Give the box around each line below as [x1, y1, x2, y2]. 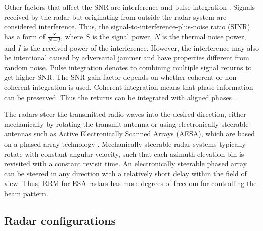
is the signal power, [92, 31, 152, 41]
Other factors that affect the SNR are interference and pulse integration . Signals [4, 2, 255, 12]
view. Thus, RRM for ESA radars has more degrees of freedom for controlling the [4, 178, 257, 189]
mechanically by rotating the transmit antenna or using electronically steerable [4, 118, 249, 129]
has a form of [4, 31, 46, 41]
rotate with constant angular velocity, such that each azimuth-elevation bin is [4, 148, 244, 159]
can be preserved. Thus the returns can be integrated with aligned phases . [4, 91, 236, 102]
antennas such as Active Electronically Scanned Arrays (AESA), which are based [4, 128, 255, 139]
